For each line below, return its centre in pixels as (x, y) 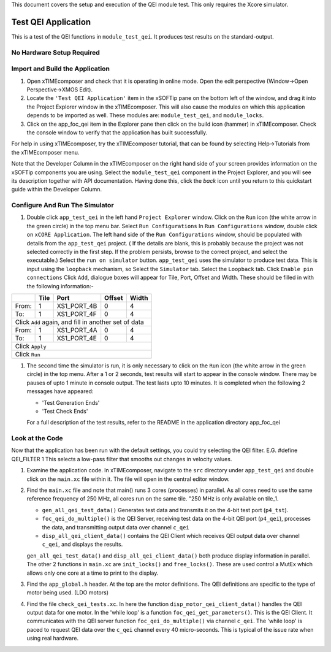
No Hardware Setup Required (56, 52)
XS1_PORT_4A (77, 330)
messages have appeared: (60, 391)
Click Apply (31, 346)
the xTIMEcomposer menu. (45, 152)
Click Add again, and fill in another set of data (79, 322)
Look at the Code (37, 439)
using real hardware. (53, 639)
